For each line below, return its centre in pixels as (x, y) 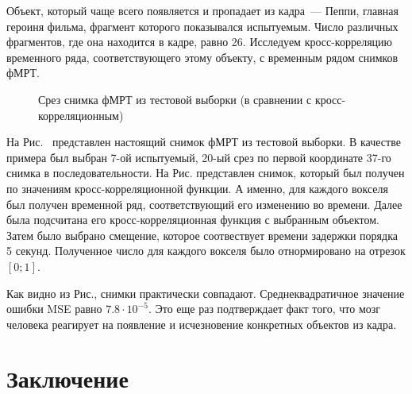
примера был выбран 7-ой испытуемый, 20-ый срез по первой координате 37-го (199, 157)
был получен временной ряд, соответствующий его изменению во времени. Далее (204, 204)
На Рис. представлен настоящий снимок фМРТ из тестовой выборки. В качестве (204, 142)
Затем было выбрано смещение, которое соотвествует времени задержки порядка (202, 235)
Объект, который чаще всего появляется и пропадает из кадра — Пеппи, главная (202, 10)
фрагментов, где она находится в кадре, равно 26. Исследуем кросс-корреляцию (200, 42)
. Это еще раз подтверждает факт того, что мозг (264, 309)
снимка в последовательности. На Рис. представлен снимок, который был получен (206, 173)
